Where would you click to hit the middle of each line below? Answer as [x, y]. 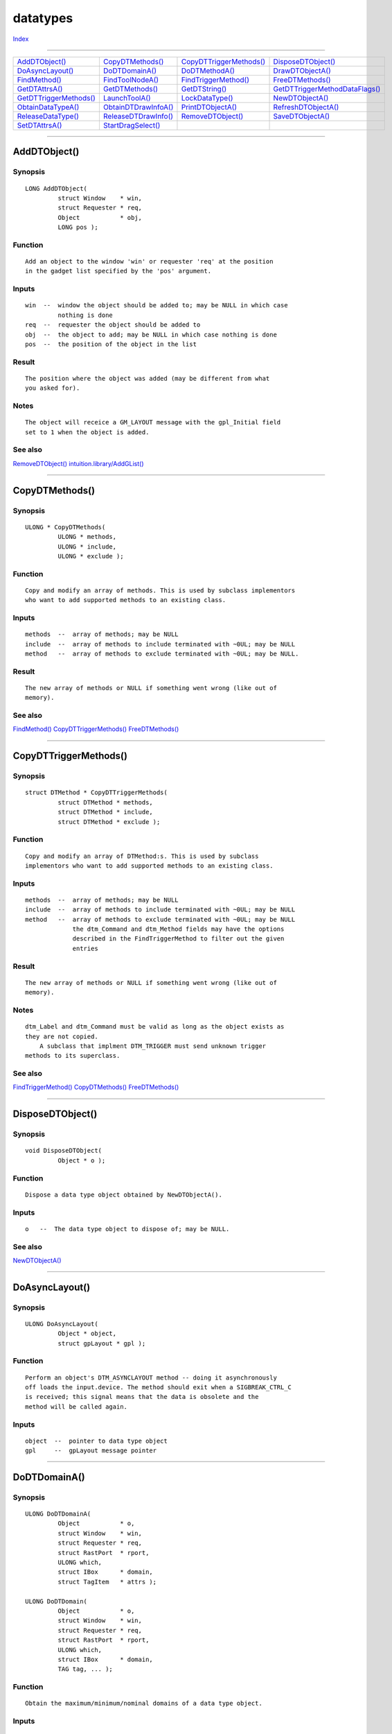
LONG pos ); [78, 228]
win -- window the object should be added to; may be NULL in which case [157, 306]
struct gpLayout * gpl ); [102, 1343]
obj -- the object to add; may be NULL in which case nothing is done [151, 334]
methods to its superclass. [73, 1056]
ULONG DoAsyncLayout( [62, 1324]
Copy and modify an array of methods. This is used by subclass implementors [160, 590]
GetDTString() [204, 89]
